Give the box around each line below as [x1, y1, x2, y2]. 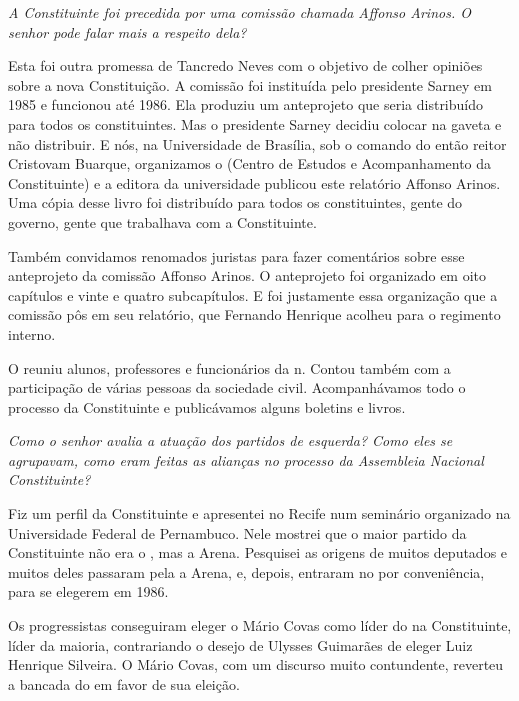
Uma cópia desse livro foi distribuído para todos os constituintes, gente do [8, 192, 463, 213]
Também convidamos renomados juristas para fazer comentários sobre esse [8, 245, 465, 266]
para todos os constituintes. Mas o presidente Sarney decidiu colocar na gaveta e [8, 113, 502, 134]
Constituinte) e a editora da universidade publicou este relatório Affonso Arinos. [8, 172, 501, 193]
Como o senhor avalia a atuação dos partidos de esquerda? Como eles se [8, 430, 453, 451]
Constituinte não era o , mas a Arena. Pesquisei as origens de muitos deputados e [8, 542, 508, 563]
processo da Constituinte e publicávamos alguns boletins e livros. [8, 396, 406, 417]
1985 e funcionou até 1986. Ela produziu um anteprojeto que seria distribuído [8, 94, 484, 115]
